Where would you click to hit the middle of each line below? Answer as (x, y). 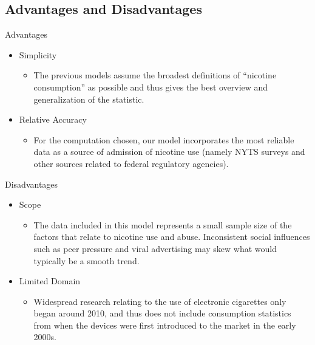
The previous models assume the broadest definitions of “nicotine (155, 75)
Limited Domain (50, 281)
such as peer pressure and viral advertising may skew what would (155, 248)
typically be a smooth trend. (86, 260)
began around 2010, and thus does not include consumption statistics (162, 313)
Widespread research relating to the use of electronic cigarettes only (160, 301)
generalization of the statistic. (89, 99)
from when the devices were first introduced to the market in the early (165, 325)
